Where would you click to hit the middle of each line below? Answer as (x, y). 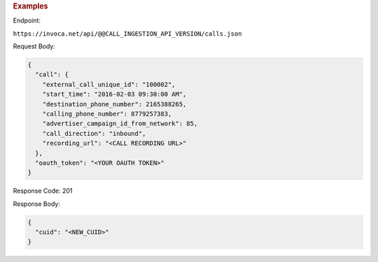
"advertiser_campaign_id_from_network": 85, (120, 124)
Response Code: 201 (43, 191)
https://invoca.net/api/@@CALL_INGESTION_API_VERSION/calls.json (127, 34)
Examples (30, 6)
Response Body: (37, 204)
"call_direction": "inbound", (94, 133)
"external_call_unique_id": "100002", (109, 84)
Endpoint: (27, 20)
